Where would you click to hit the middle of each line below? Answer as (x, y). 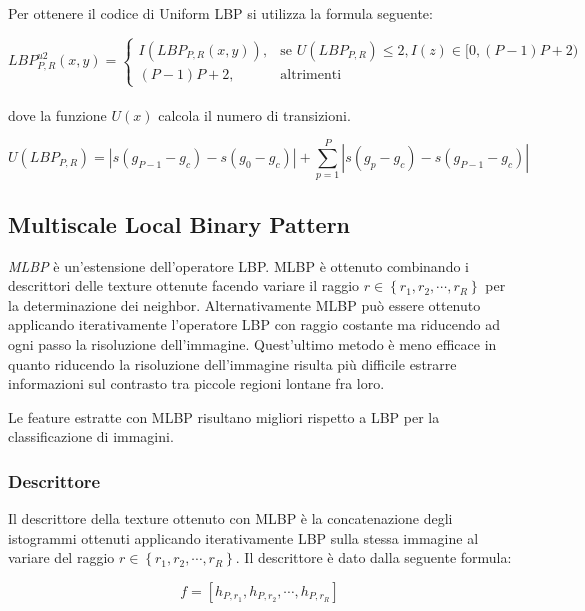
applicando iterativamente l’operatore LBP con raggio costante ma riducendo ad (254, 324)
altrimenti (311, 74)
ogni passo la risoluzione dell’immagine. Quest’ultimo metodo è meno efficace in (252, 344)
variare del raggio (61, 557)
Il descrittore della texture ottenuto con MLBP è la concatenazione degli (230, 518)
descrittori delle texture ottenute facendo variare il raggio (184, 285)
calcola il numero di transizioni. (254, 114)
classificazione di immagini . (91, 436)
